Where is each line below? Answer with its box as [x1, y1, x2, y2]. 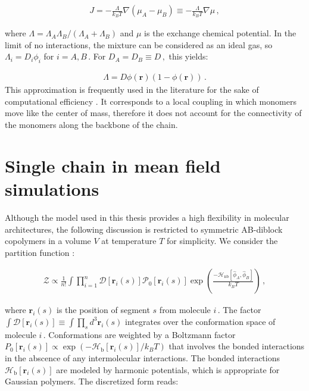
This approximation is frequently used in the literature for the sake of [5, 83, 259, 96]
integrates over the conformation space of [125, 315, 276, 327]
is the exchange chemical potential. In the [144, 27, 296, 39]
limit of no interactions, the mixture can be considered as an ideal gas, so [5, 38, 273, 51]
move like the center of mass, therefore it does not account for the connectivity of [5, 107, 302, 119]
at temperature [101, 234, 157, 247]
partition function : [5, 246, 75, 258]
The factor [223, 304, 261, 316]
